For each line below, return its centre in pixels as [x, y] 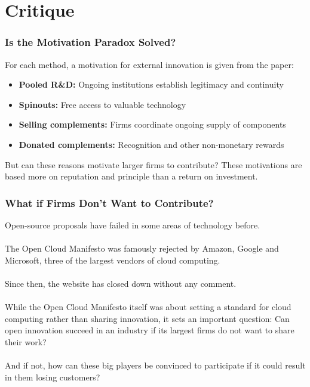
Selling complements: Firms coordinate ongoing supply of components [152, 124]
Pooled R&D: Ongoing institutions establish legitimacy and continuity [151, 84]
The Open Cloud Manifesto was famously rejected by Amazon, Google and [142, 248]
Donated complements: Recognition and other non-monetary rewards [151, 144]
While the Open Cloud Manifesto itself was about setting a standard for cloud [148, 307]
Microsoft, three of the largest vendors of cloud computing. [113, 260]
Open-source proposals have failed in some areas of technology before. [133, 225]
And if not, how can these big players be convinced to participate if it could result [155, 365]
